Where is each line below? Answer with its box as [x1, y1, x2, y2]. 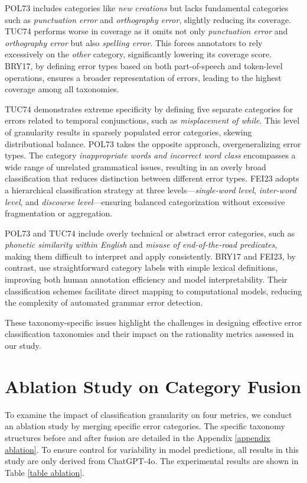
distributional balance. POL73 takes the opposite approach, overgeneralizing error [5, 137, 301, 150]
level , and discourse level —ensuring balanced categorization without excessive [5, 195, 285, 208]
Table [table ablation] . [5, 466, 84, 478]
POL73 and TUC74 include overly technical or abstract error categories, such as [5, 226, 295, 239]
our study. [5, 339, 41, 352]
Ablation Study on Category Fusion [5, 374, 302, 398]
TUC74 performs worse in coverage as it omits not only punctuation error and [5, 25, 288, 37]
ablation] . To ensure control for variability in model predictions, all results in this [5, 443, 299, 455]
